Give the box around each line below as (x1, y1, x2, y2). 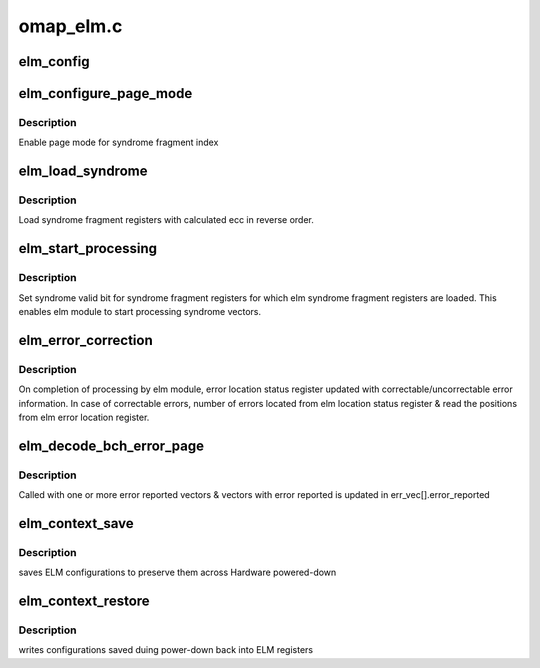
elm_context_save (18, 515, 134, 532)
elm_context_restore (18, 593, 150, 610)
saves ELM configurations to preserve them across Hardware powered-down (18, 566, 337, 579)
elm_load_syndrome (18, 163, 148, 180)
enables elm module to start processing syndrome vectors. (18, 306, 262, 318)
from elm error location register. (18, 411, 150, 423)
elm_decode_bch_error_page (18, 437, 205, 454)
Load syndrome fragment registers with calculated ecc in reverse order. (18, 214, 315, 226)
